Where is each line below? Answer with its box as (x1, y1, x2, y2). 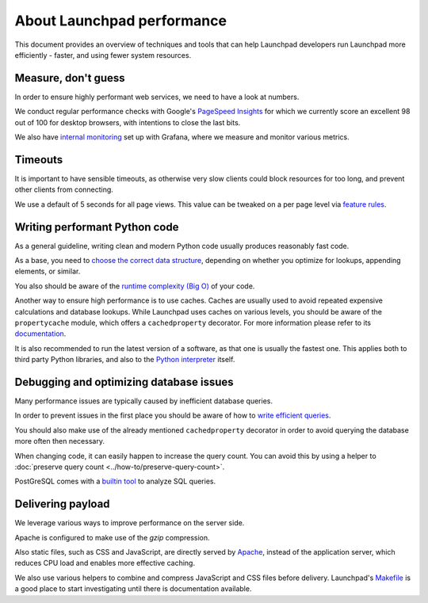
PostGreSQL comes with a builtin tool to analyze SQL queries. (14, 476, 216, 487)
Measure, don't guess (14, 71, 126, 85)
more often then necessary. (14, 437, 105, 446)
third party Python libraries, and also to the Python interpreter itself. (14, 355, 235, 364)
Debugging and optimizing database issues (14, 375, 234, 388)
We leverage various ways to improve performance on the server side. (14, 518, 245, 528)
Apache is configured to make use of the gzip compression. (14, 532, 210, 542)
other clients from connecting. (14, 185, 114, 194)
